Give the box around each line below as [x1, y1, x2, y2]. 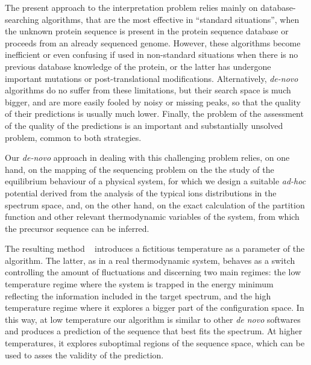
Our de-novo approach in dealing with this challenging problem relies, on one [5, 151, 290, 164]
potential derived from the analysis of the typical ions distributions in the [5, 186, 277, 199]
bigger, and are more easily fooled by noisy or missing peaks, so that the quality [5, 95, 301, 108]
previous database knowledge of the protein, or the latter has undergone [5, 60, 271, 72]
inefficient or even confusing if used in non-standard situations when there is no [5, 48, 298, 61]
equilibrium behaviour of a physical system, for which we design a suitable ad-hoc [5, 175, 306, 187]
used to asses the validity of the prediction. [5, 348, 164, 361]
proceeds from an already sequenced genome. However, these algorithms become [5, 36, 301, 49]
